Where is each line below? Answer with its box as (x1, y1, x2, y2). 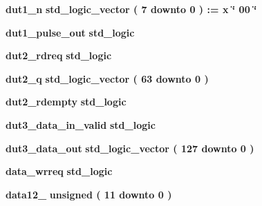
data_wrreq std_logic (6, 164, 113, 178)
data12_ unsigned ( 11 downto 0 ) (6, 187, 172, 201)
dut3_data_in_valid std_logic (6, 117, 156, 132)
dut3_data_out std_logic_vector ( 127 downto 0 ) (6, 141, 254, 155)
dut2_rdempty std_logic (6, 94, 127, 109)
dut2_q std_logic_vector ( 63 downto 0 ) (6, 71, 209, 85)
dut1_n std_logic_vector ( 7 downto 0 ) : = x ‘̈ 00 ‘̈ (6, 2, 257, 16)
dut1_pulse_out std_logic (6, 25, 135, 39)
